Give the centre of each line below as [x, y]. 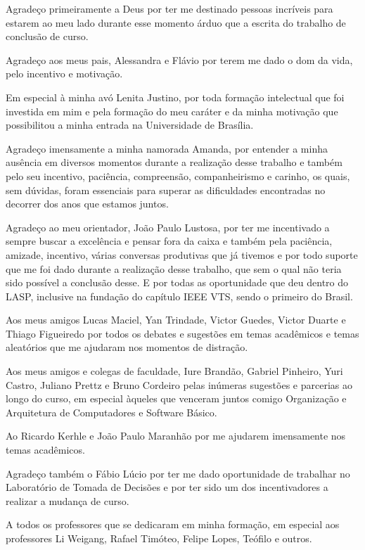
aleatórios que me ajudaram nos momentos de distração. [127, 347]
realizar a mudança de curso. [68, 500]
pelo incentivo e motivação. [64, 73]
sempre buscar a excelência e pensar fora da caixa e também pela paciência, [169, 241]
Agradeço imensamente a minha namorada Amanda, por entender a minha [167, 148]
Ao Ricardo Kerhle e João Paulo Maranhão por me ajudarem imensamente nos [176, 436]
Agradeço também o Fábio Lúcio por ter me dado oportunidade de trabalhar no [178, 473]
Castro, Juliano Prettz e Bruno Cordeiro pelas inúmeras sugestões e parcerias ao [179, 384]
